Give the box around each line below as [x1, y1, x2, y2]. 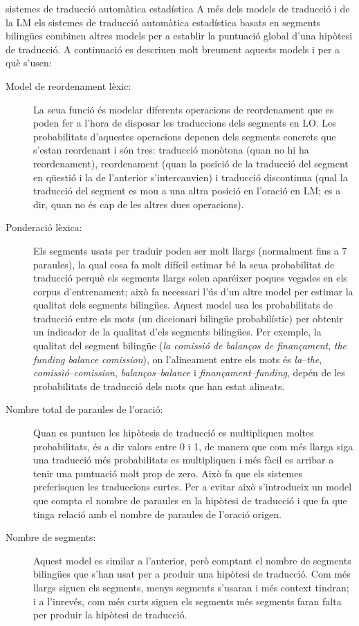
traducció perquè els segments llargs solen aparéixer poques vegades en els [33, 270, 347, 285]
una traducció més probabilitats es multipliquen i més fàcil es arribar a [33, 452, 334, 467]
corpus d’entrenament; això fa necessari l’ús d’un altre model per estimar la [33, 284, 353, 298]
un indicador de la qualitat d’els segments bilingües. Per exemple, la [33, 324, 322, 339]
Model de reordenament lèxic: [6, 78, 131, 93]
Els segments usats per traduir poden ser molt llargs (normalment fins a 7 [33, 243, 347, 257]
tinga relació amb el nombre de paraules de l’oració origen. [33, 506, 282, 521]
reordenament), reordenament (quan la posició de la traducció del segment [33, 156, 349, 170]
